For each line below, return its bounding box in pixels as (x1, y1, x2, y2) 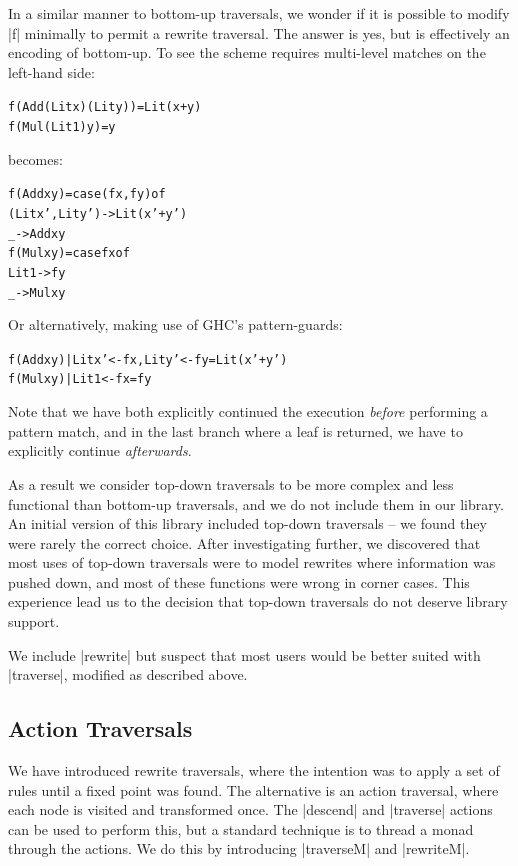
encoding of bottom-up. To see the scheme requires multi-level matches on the (8, 42, 486, 63)
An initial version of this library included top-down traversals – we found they (8, 513, 487, 534)
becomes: (8, 148, 63, 169)
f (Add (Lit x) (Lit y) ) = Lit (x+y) (8, 100, 202, 115)
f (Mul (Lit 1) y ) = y (8, 120, 116, 135)
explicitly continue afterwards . (8, 440, 192, 461)
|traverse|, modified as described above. (8, 664, 248, 685)
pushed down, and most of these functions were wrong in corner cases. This (8, 571, 470, 592)
